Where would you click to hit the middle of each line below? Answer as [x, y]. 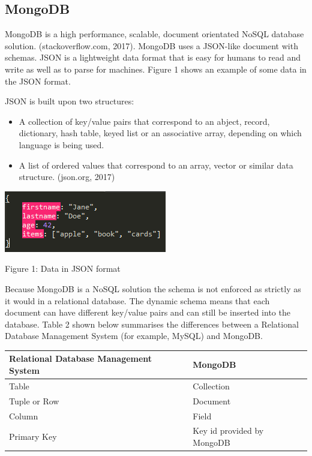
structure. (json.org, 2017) [67, 177]
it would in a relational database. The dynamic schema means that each [137, 300]
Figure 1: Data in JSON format [63, 268]
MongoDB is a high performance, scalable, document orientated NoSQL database [154, 34]
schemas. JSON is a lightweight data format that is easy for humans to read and [153, 57]
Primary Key [33, 436]
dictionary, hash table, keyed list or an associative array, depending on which [160, 133]
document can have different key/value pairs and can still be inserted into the [148, 312]
